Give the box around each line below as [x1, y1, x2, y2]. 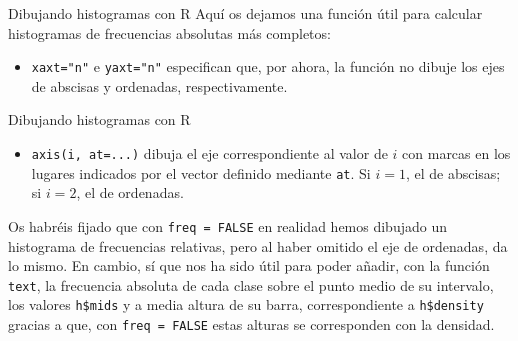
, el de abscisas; [405, 162, 501, 183]
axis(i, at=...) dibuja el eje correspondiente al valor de [31, 143, 388, 164]
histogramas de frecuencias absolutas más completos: [8, 22, 331, 43]
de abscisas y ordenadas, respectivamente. [31, 75, 288, 96]
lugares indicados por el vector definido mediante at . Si [31, 162, 371, 183]
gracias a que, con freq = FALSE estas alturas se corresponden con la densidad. [8, 314, 495, 335]
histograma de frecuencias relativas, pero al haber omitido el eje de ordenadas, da [8, 235, 508, 256]
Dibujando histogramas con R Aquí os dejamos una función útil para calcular [8, 3, 483, 23]
